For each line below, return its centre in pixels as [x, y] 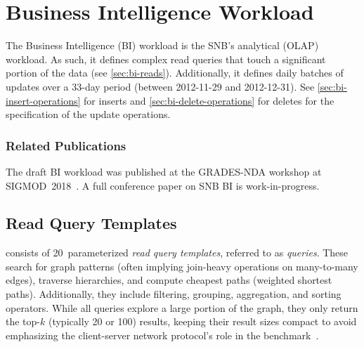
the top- [23, 321]
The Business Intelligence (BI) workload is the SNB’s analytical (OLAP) [162, 45]
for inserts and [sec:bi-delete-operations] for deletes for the [209, 100]
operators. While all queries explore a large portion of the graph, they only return [182, 307]
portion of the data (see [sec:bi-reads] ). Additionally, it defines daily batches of [175, 73]
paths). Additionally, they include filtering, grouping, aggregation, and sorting [174, 294]
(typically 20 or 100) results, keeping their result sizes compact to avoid [202, 321]
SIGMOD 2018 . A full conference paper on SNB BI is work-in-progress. [163, 185]
